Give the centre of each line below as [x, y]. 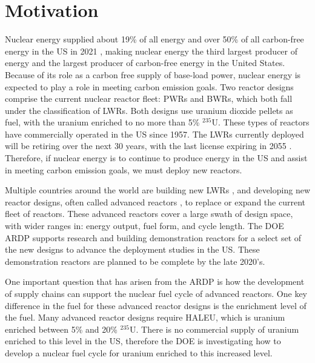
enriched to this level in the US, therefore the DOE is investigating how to [143, 341]
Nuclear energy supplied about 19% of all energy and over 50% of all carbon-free [154, 39]
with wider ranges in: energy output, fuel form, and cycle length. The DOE [144, 226]
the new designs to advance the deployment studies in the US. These [132, 249]
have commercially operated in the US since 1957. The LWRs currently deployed [154, 134]
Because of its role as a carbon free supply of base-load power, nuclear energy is [153, 74]
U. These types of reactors [260, 122]
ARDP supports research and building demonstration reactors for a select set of [153, 237]
